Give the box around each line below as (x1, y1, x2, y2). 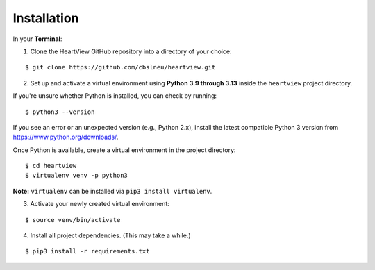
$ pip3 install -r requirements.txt (25, 247, 150, 255)
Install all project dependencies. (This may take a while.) (30, 231, 191, 239)
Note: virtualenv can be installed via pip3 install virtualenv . (12, 187, 212, 195)
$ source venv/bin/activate (25, 216, 121, 223)
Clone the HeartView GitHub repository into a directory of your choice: (30, 47, 232, 56)
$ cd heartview (25, 162, 77, 170)
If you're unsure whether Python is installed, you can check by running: (12, 92, 217, 100)
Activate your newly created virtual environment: (30, 200, 169, 208)
